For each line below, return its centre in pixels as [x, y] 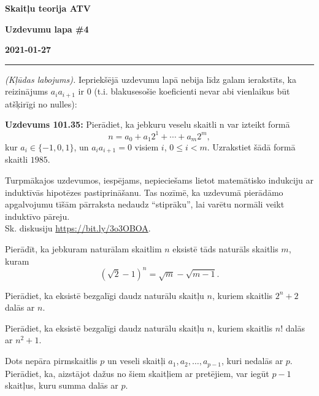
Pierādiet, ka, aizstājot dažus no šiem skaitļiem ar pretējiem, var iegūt [137, 373]
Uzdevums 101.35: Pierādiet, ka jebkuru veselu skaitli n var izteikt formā [148, 124]
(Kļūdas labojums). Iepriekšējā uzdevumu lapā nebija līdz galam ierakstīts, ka [151, 79]
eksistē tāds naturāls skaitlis [225, 248]
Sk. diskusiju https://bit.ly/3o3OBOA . [78, 228]
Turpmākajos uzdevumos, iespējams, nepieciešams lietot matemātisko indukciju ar [159, 180]
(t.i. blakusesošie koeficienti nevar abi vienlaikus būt [192, 91]
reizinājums [27, 91]
